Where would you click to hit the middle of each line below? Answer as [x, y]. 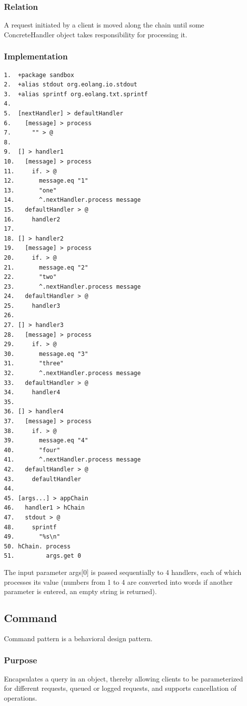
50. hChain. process [37, 546]
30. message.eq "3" [46, 354]
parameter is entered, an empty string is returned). [80, 591]
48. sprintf [30, 527]
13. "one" [30, 190]
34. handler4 [32, 393]
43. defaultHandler [43, 479]
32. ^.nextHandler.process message [73, 373]
